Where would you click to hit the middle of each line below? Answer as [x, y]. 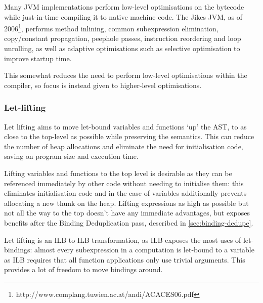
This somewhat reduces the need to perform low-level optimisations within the [126, 75]
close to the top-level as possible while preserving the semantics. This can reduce [129, 136]
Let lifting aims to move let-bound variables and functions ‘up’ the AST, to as [125, 126]
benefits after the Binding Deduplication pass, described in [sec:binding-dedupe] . [129, 222]
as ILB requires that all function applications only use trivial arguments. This [125, 259]
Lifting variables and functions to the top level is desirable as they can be [118, 173]
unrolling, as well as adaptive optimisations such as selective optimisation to [122, 48]
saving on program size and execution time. [71, 156]
